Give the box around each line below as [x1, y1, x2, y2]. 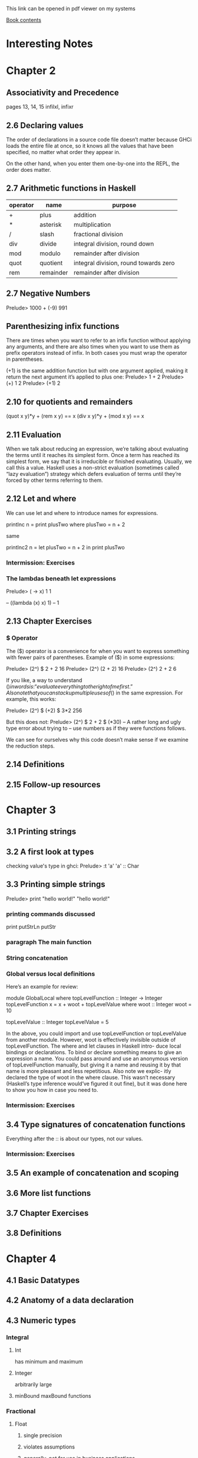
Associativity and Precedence [6, 87, 119, 97]
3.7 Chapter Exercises [6, 1208, 89, 1218]
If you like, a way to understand [6, 676, 82, 684]
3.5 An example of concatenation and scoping [6, 1168, 179, 1178]
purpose [111, 201, 137, 209]
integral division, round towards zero [73, 259, 175, 267]
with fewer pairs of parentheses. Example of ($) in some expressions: [6, 654, 175, 661]
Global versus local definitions [6, 970, 95, 978]
